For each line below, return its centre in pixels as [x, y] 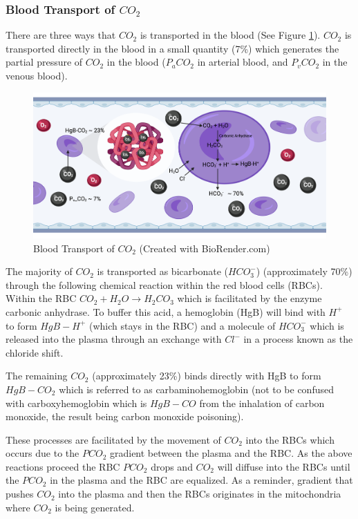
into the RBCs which [290, 439]
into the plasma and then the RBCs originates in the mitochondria [200, 494]
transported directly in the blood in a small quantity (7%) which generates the [172, 48]
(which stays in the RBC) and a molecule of [182, 325]
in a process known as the [298, 339]
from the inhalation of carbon [262, 403]
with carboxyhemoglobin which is [76, 403]
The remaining [37, 376]
